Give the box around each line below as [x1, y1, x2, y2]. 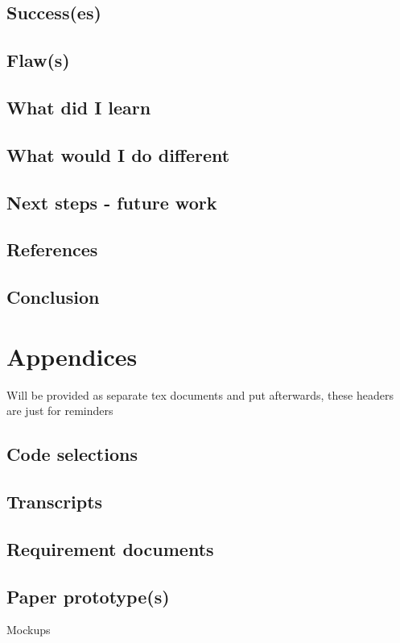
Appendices [6, 339, 138, 372]
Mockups [6, 621, 51, 638]
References [6, 237, 98, 262]
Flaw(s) [6, 48, 70, 73]
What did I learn [6, 94, 151, 119]
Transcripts [6, 488, 103, 513]
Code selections [6, 442, 138, 467]
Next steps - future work [6, 189, 217, 214]
